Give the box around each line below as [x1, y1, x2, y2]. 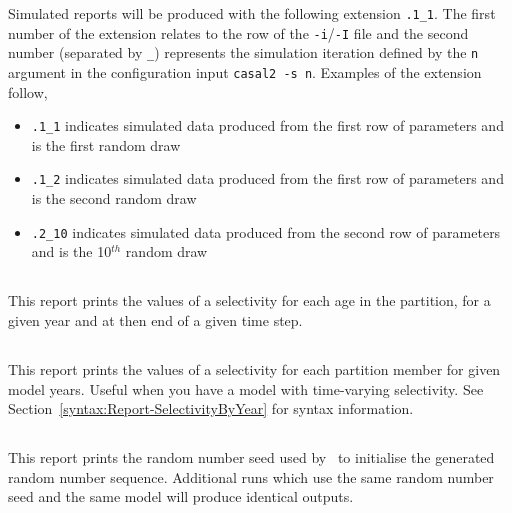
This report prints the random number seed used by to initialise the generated [8, 447, 495, 468]
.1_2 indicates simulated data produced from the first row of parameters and [31, 168, 504, 189]
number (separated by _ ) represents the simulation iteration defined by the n [8, 42, 479, 63]
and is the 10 [31, 241, 112, 262]
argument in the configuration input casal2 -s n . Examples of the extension [8, 61, 482, 82]
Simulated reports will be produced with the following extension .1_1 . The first [8, 3, 496, 23]
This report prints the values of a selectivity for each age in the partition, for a [8, 290, 491, 311]
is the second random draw [31, 188, 197, 209]
